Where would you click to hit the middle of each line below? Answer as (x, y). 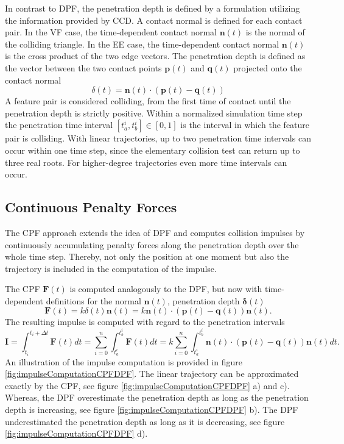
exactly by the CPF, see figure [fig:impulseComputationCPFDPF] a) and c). (147, 385)
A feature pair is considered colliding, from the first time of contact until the (148, 101)
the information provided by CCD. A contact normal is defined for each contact (154, 20)
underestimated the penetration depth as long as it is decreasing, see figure (145, 421)
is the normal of (275, 32)
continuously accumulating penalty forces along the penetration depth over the (152, 244)
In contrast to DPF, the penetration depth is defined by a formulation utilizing (153, 8)
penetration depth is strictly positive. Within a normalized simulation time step (154, 113)
